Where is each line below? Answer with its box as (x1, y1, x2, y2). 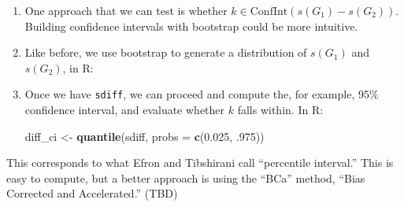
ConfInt (250, 6, 288, 17)
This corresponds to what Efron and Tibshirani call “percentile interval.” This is (6, 154, 394, 171)
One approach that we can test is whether (24, 2, 228, 18)
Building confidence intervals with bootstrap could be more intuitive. (24, 17, 358, 34)
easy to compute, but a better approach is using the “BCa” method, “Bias (6, 169, 365, 186)
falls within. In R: (237, 102, 324, 118)
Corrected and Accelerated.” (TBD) (6, 185, 178, 201)
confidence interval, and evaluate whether (24, 102, 225, 118)
